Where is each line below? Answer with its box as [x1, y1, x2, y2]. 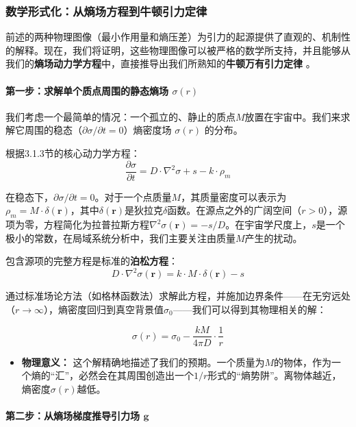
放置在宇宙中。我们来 [244, 109, 341, 123]
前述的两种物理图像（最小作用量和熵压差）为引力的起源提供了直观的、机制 [5, 29, 341, 44]
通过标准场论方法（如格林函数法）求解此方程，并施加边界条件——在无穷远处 [5, 289, 351, 303]
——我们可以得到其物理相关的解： [173, 302, 327, 316]
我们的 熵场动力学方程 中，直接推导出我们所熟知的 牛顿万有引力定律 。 [5, 56, 316, 71]
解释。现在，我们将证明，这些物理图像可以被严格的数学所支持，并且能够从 [14, 42, 351, 57]
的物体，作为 [274, 354, 332, 369]
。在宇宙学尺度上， [225, 217, 312, 232]
